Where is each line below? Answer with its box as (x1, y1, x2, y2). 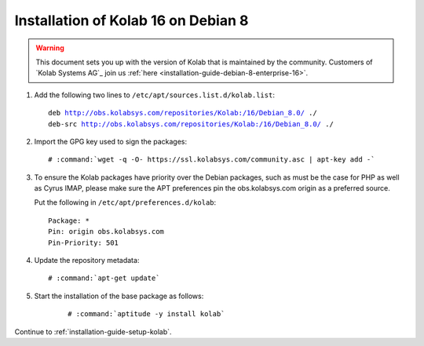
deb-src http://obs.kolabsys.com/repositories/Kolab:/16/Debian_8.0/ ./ (48, 119, 334, 129)
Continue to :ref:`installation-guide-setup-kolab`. (14, 326, 172, 337)
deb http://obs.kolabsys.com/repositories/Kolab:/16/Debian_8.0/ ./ (48, 108, 317, 118)
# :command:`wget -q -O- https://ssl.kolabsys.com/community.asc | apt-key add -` (48, 155, 375, 164)
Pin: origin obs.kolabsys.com (48, 228, 165, 236)
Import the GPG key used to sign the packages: (34, 137, 188, 146)
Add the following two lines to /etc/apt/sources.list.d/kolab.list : (34, 90, 275, 100)
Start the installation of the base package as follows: (34, 291, 204, 300)
